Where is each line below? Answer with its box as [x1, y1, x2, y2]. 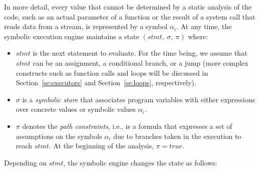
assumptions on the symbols [16, 130, 102, 141]
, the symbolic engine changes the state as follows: [63, 157, 217, 167]
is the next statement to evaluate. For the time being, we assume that [33, 48, 247, 58]
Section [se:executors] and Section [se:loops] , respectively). [16, 77, 196, 88]
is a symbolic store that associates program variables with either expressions [22, 94, 255, 104]
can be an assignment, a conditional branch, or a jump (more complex [33, 57, 248, 68]
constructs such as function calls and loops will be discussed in [16, 67, 208, 78]
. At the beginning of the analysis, [49, 140, 154, 151]
